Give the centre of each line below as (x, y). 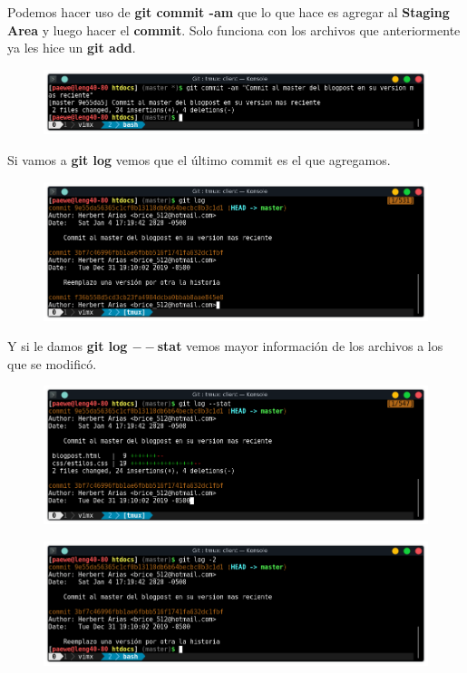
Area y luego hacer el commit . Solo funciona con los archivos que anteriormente (234, 29)
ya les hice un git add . (72, 48)
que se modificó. (52, 363)
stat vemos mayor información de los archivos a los (300, 346)
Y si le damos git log (68, 346)
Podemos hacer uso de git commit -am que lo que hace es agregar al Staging (229, 12)
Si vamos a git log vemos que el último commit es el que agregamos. (199, 160)
